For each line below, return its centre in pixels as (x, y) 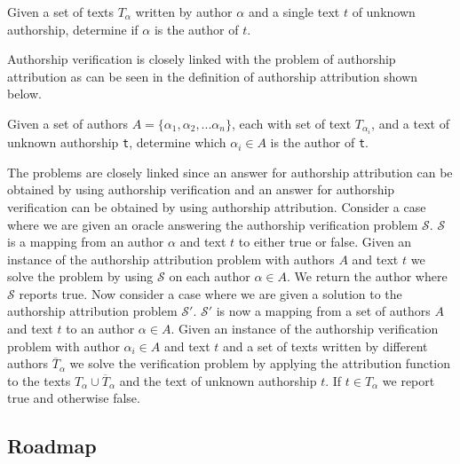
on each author (210, 276)
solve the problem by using (80, 276)
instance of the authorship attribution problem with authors (171, 259)
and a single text (294, 12)
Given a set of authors (68, 123)
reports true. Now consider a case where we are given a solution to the (210, 293)
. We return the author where (367, 276)
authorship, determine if (73, 29)
